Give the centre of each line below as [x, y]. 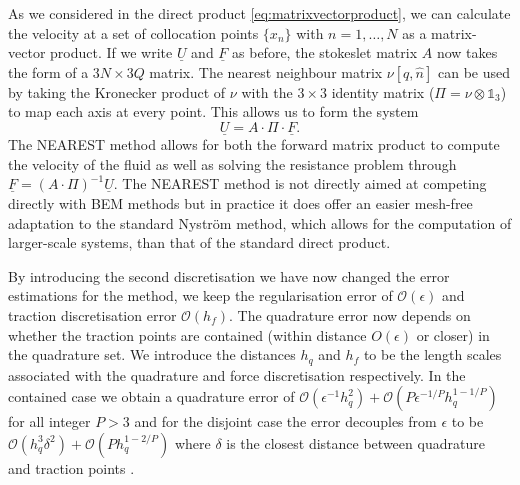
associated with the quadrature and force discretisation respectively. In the [237, 374]
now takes [467, 52]
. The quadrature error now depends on [349, 314]
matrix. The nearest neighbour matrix [266, 71]
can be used [473, 71]
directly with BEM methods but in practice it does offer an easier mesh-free [240, 202]
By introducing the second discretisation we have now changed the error [229, 275]
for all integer [49, 421]
